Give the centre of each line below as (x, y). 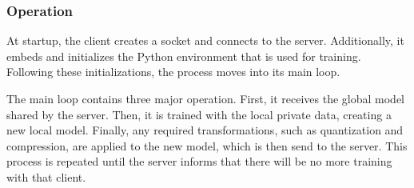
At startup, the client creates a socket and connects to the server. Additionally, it (205, 40)
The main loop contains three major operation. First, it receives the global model (206, 98)
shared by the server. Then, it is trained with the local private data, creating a (199, 114)
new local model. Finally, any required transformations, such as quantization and (205, 130)
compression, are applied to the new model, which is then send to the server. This (207, 145)
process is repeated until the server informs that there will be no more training (199, 161)
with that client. (46, 176)
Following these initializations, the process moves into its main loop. (173, 72)
